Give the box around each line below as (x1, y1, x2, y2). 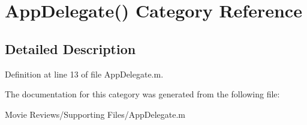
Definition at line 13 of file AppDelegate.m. (5, 67, 164, 80)
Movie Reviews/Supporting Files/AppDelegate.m (5, 108, 186, 120)
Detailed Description (5, 39, 136, 58)
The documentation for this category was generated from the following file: (5, 88, 280, 100)
